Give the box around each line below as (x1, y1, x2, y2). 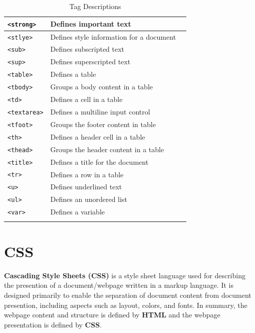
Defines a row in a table (50, 169, 124, 179)
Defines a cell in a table (50, 94, 123, 104)
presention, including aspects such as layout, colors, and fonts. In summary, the (4, 299, 247, 310)
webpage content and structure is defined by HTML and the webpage (4, 309, 220, 320)
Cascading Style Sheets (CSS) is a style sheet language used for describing (4, 270, 245, 280)
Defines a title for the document (50, 156, 149, 167)
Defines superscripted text (50, 56, 131, 67)
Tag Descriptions (69, 1, 121, 11)
